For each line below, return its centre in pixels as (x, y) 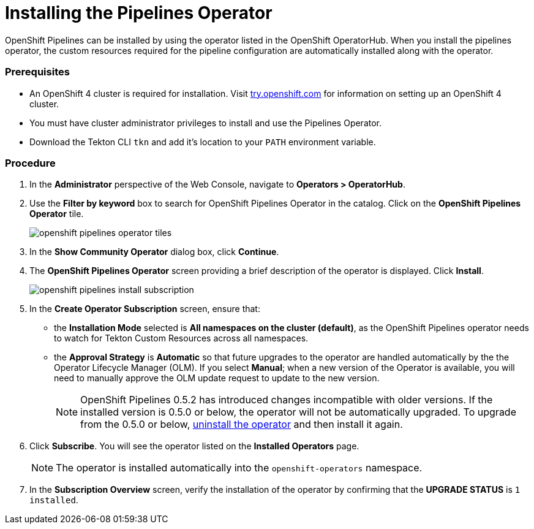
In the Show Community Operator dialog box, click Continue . (154, 252)
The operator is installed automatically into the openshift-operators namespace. (239, 468)
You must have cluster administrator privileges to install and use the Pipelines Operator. (206, 123)
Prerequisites (37, 72)
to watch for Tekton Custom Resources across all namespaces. (181, 338)
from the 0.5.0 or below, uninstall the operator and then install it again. (242, 424)
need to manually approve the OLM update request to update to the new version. (217, 378)
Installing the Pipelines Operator (139, 13)
